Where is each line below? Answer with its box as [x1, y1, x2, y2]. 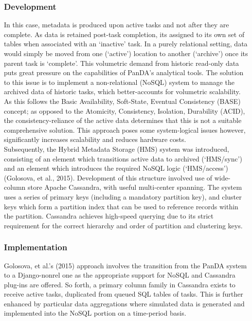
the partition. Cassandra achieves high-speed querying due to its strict [4, 211, 214, 221]
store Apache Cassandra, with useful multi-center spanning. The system [27, 182, 242, 192]
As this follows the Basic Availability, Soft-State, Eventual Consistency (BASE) [4, 96, 241, 106]
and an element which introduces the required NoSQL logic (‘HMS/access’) [4, 163, 228, 173]
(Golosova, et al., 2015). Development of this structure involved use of [4, 172, 213, 182]
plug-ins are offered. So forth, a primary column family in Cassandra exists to [4, 279, 235, 289]
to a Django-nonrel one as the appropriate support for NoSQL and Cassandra [4, 270, 235, 280]
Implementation [4, 241, 68, 253]
